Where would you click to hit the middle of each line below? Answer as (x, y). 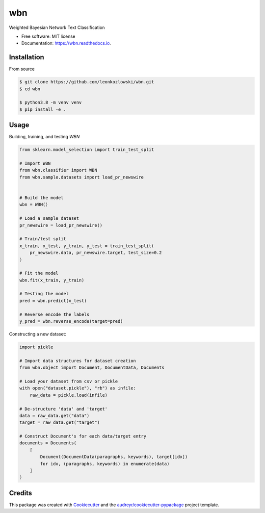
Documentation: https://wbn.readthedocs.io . (66, 43)
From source (22, 69)
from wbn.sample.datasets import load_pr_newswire (82, 177)
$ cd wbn (30, 89)
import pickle (36, 347)
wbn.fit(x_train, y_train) (52, 280)
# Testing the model (44, 294)
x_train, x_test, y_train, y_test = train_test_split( (87, 246)
